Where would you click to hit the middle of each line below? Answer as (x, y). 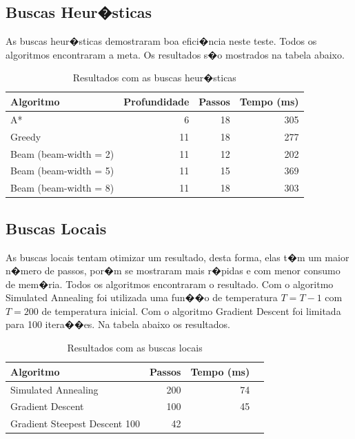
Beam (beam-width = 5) (62, 171)
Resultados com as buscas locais (135, 348)
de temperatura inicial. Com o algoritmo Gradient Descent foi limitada (191, 310)
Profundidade (156, 101)
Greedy (26, 136)
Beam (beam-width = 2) (62, 153)
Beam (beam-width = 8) (62, 188)
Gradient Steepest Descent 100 (75, 423)
